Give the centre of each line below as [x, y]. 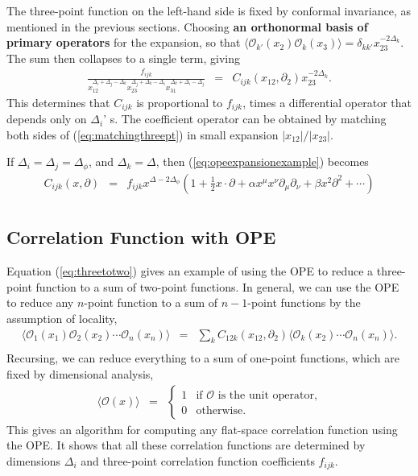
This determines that [58, 102]
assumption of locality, [62, 318]
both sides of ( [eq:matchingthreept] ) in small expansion [143, 134]
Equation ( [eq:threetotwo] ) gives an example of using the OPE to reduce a [190, 271]
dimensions [34, 460]
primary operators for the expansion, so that [124, 42]
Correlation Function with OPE [141, 237]
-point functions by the [304, 302]
